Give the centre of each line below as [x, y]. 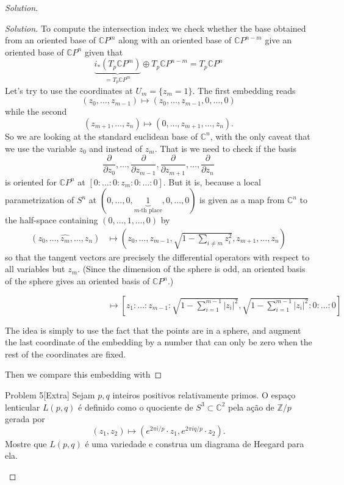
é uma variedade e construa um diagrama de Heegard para [195, 443]
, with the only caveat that [260, 136]
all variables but [35, 269]
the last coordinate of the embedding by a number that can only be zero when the [159, 342]
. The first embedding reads [244, 90]
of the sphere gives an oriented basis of [77, 281]
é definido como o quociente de [136, 407]
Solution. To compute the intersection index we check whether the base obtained [156, 28]
